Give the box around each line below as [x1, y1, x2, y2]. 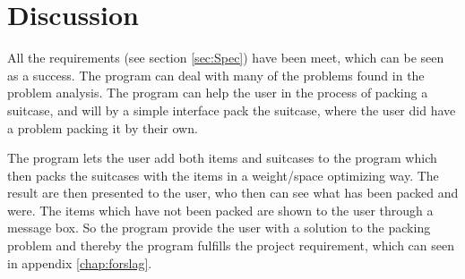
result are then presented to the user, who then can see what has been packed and [7, 183, 459, 202]
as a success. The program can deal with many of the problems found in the [7, 65, 425, 84]
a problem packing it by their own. [7, 118, 198, 137]
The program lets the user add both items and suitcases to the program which [7, 148, 437, 167]
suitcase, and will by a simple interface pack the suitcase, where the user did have [7, 100, 456, 119]
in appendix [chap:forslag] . [7, 253, 152, 272]
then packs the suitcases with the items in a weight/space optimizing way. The [7, 165, 439, 184]
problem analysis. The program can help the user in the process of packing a [7, 83, 428, 102]
